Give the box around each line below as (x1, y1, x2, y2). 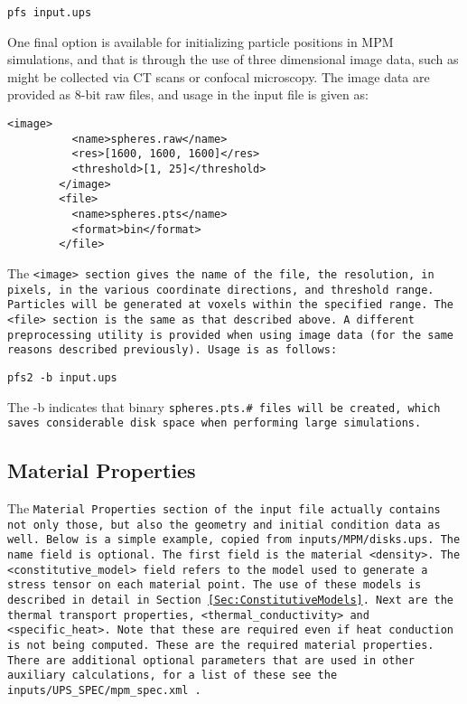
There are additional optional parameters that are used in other (7, 653, 416, 667)
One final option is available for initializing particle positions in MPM (7, 32, 394, 51)
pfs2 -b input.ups (7, 371, 117, 384)
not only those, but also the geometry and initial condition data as (7, 518, 441, 531)
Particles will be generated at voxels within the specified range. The (7, 298, 453, 312)
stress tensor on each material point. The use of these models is (7, 578, 422, 592)
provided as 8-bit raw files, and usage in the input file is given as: (7, 85, 369, 104)
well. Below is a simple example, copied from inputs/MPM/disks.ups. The (7, 533, 461, 547)
